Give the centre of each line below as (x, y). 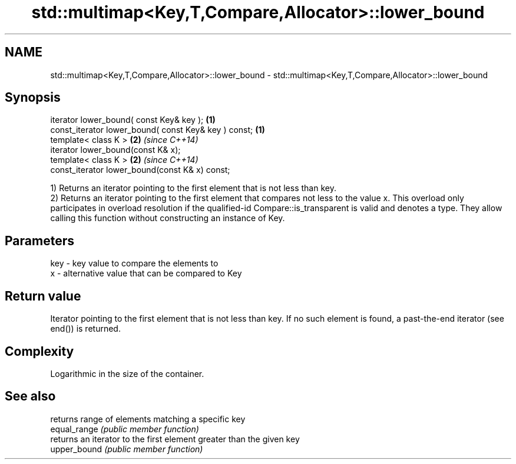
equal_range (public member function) (125, 429)
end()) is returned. (85, 329)
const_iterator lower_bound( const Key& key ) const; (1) (158, 130)
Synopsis (33, 98)
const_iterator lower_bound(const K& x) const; (140, 170)
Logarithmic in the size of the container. (127, 373)
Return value (43, 296)
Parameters (39, 241)
